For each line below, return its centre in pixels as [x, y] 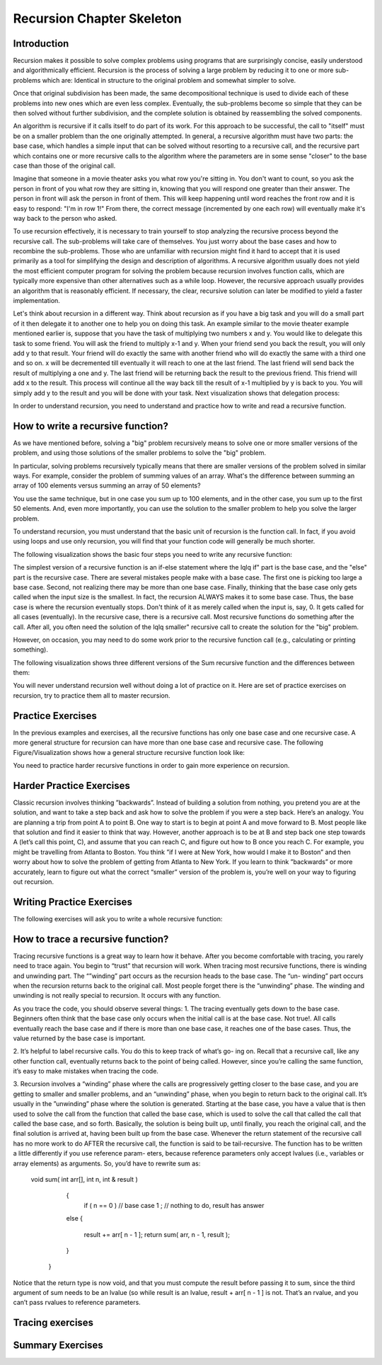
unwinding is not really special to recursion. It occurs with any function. [117, 996]
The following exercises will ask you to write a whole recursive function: [118, 918]
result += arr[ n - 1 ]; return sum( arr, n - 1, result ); [157, 1234]
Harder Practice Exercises [71, 785]
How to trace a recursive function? [91, 939]
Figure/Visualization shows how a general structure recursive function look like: [129, 752]
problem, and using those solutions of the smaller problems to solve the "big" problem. [140, 453]
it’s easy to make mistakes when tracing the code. [86, 1071]
